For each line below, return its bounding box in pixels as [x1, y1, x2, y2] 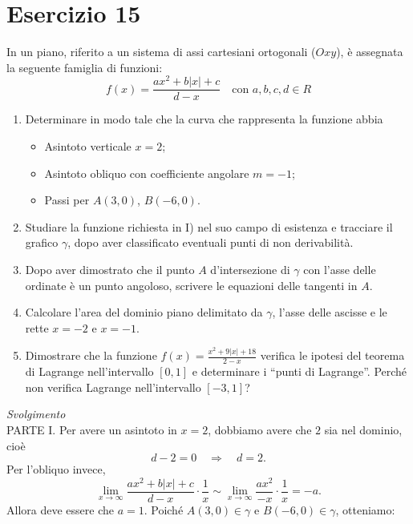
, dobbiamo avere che [208, 421, 312, 437]
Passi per [44, 191, 90, 208]
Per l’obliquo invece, [6, 461, 106, 478]
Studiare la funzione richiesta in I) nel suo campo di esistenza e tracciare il [25, 218, 393, 235]
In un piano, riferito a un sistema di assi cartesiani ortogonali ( [6, 43, 316, 60]
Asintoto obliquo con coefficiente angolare [44, 164, 249, 181]
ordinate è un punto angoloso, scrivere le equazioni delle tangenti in [25, 276, 358, 293]
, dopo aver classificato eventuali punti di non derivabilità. [67, 234, 354, 251]
